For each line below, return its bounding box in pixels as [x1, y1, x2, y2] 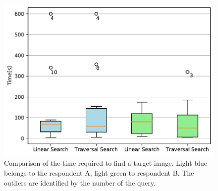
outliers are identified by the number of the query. [4, 177, 156, 188]
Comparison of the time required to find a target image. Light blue [4, 158, 207, 168]
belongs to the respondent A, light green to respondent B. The [4, 167, 194, 178]
